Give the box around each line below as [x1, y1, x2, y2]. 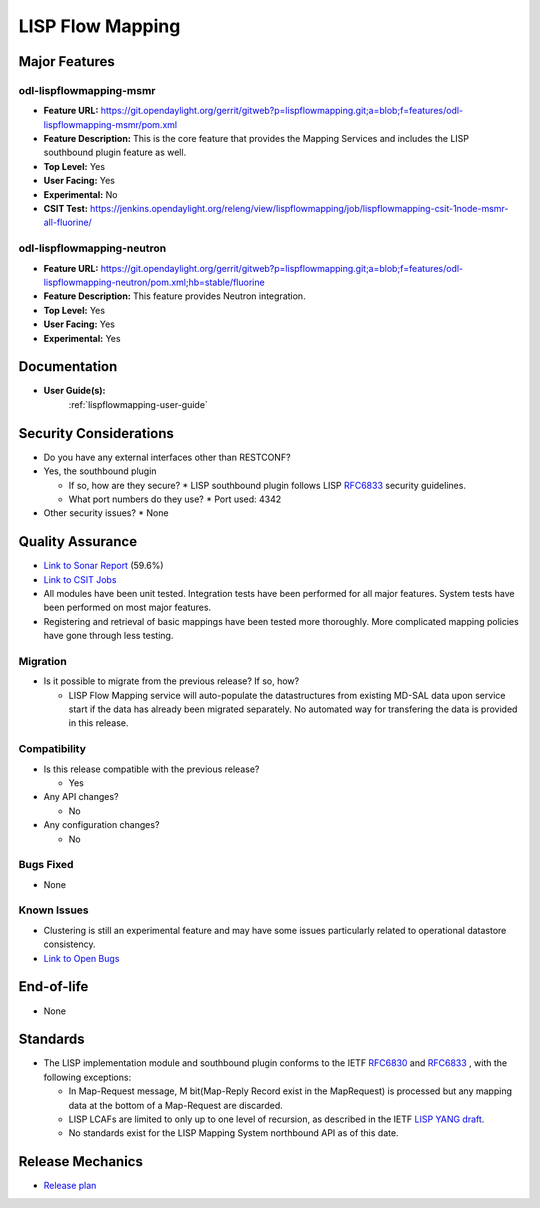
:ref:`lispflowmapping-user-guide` [68, 398, 209, 410]
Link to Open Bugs [43, 952, 120, 964]
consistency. [43, 938, 96, 950]
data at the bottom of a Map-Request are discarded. [68, 1099, 284, 1111]
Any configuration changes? [43, 819, 160, 831]
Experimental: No [43, 188, 118, 200]
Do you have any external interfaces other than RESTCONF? [43, 451, 291, 463]
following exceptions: [43, 1071, 132, 1083]
